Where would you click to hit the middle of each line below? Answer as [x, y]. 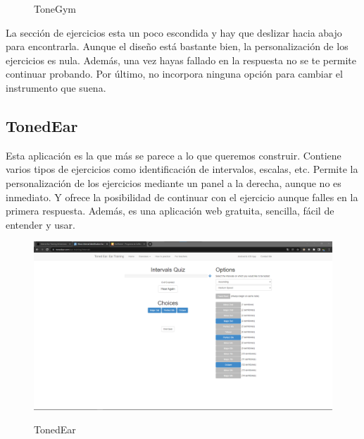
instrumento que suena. [56, 87]
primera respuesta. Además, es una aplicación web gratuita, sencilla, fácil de [170, 211]
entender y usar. [40, 224]
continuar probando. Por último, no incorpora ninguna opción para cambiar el [174, 74]
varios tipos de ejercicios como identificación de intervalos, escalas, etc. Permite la [182, 169]
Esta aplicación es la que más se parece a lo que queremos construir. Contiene [174, 155]
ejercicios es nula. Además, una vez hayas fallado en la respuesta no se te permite [181, 60]
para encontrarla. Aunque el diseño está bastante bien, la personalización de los [177, 46]
